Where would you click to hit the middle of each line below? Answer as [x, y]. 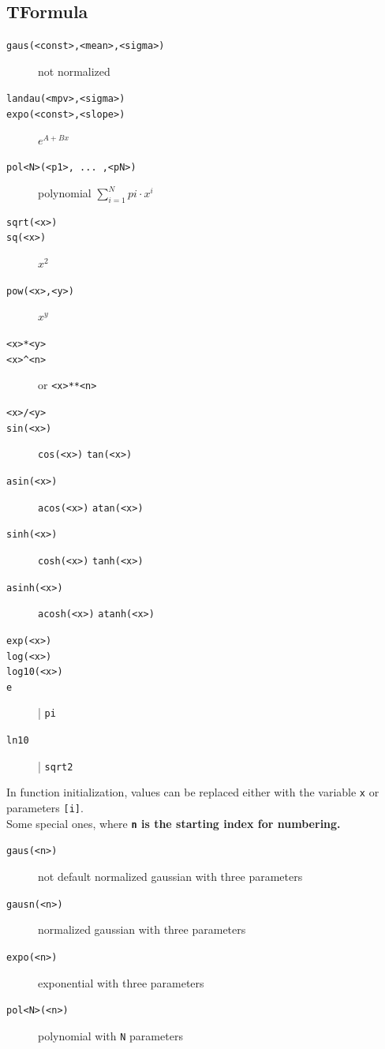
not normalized [74, 71]
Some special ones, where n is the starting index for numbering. [174, 823]
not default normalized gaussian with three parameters [170, 877]
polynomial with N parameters [110, 1035]
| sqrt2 [56, 765]
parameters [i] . [45, 808]
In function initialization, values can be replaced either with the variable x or [193, 792]
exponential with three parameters [121, 982]
